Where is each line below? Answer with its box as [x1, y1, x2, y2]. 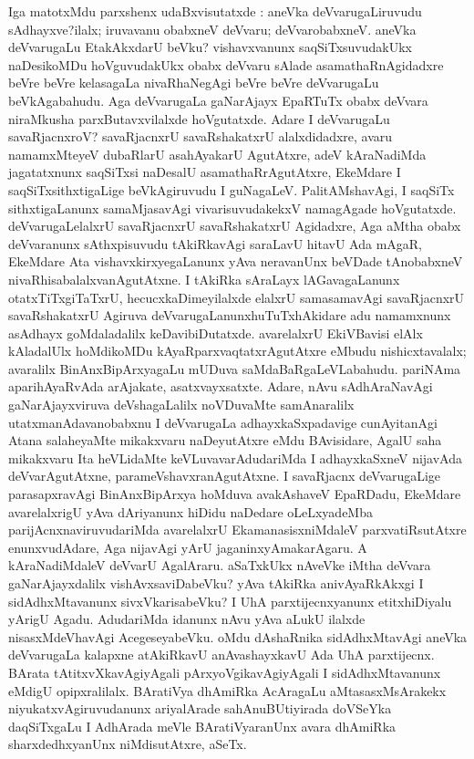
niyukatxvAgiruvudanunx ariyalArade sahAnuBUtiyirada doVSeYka [8, 699, 392, 718]
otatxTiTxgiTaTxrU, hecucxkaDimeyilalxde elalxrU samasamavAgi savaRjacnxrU [8, 287, 465, 307]
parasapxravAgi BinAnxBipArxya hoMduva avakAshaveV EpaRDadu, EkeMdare [8, 484, 461, 504]
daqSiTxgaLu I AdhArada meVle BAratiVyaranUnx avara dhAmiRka [8, 716, 397, 735]
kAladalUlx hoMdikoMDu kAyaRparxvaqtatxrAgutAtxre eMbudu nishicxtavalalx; [8, 341, 467, 360]
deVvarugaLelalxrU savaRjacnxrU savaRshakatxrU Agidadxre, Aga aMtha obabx [8, 216, 461, 235]
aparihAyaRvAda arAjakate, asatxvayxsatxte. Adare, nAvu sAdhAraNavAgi [8, 377, 433, 396]
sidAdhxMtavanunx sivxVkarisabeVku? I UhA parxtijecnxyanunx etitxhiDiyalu [8, 591, 452, 610]
